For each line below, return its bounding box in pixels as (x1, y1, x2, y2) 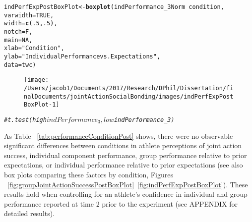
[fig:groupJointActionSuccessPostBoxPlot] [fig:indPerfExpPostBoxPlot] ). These (7, 179, 248, 189)
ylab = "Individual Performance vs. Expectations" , (4, 53, 161, 60)
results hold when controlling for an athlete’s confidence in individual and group (4, 189, 248, 199)
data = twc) (4, 61, 36, 68)
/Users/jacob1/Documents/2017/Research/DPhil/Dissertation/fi (24, 84, 234, 92)
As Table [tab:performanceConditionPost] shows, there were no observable (4, 130, 233, 141)
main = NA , (4, 36, 33, 44)
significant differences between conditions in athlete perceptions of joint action (4, 140, 242, 151)
